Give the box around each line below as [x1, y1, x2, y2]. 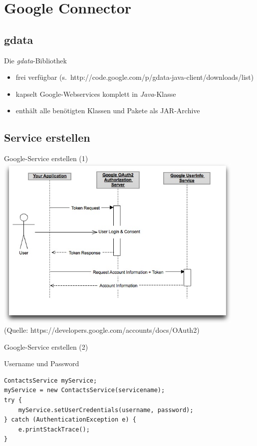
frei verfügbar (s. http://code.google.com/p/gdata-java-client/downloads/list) [15, 72, 254, 82]
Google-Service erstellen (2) [4, 341, 88, 352]
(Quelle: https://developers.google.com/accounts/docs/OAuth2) [4, 324, 200, 335]
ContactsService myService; [4, 377, 97, 384]
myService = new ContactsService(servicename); [4, 387, 165, 394]
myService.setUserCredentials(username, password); [18, 406, 194, 414]
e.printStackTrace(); [18, 426, 90, 433]
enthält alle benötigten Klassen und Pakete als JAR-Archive [15, 105, 200, 116]
